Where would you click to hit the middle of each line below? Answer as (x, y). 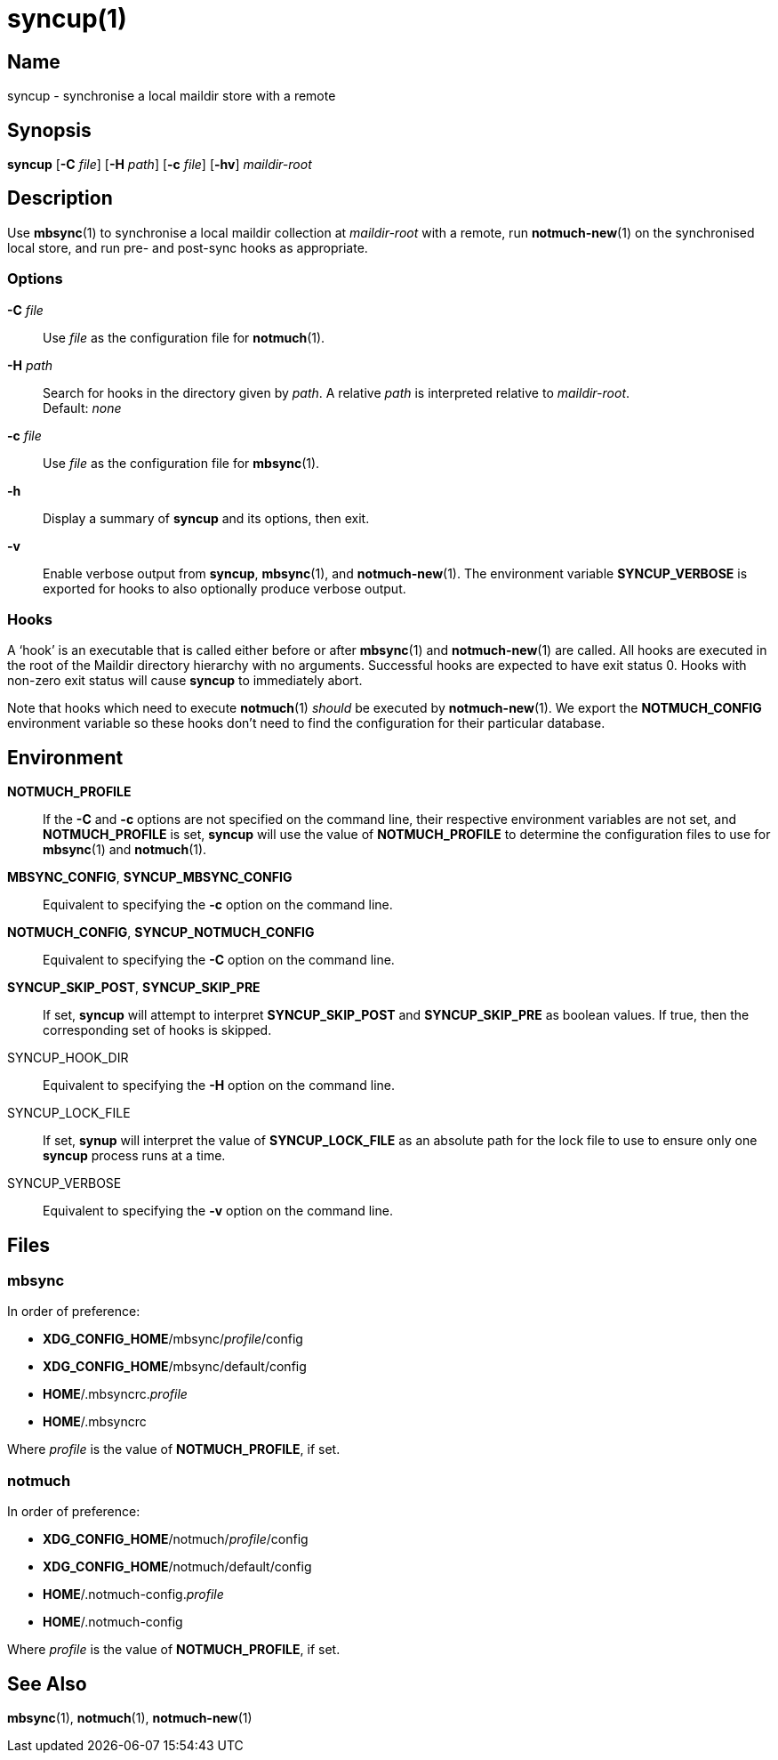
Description (60, 198)
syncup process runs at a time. (134, 1156)
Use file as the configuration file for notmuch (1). (184, 337)
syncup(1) (67, 19)
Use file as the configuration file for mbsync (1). (181, 463)
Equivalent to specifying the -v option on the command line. (218, 1211)
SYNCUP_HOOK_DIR (68, 1058)
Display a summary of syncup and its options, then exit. (206, 518)
